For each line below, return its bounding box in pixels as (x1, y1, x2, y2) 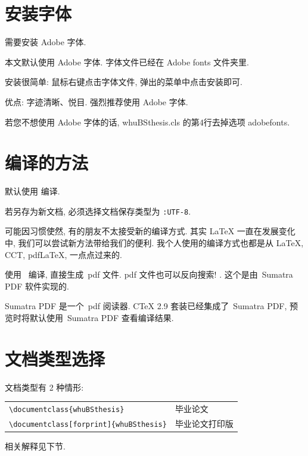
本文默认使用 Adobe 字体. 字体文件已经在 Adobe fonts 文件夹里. (5, 55, 249, 68)
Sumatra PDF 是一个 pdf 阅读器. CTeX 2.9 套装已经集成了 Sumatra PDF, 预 (5, 300, 298, 312)
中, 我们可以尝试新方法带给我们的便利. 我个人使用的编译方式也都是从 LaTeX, (5, 237, 304, 249)
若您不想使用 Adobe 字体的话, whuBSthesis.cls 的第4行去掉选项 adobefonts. (5, 115, 290, 128)
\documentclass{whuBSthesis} (9, 405, 125, 414)
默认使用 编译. (5, 185, 60, 197)
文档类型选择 (5, 346, 105, 370)
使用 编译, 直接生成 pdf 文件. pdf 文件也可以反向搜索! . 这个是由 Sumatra (5, 268, 293, 281)
